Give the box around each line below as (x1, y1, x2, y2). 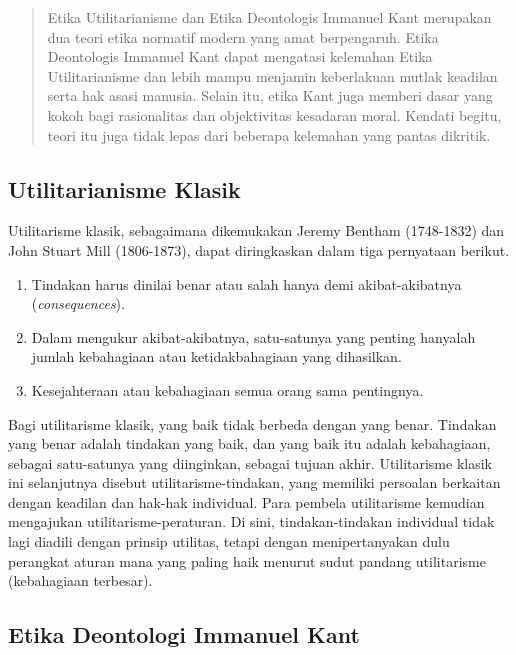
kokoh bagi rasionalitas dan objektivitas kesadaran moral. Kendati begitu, (47, 104, 502, 125)
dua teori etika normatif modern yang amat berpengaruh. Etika (47, 26, 439, 47)
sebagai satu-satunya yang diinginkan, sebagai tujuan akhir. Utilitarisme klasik (8, 452, 492, 473)
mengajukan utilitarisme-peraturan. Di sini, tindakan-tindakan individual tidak (8, 511, 495, 532)
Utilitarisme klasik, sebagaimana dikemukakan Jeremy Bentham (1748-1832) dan (8, 220, 505, 241)
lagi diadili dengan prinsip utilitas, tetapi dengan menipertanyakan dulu (8, 531, 450, 552)
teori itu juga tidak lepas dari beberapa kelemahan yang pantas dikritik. (47, 124, 491, 145)
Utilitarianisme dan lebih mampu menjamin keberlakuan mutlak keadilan (47, 65, 498, 86)
